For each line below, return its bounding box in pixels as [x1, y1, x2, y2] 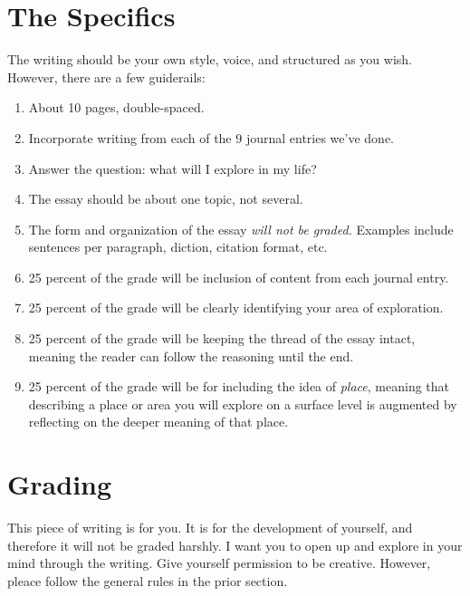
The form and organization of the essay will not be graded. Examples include [28, 219, 454, 238]
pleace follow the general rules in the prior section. [7, 571, 288, 590]
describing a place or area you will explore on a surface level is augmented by [28, 394, 457, 413]
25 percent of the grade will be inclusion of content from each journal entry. [28, 267, 449, 286]
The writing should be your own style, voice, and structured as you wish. [7, 50, 412, 69]
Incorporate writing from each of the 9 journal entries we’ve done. [28, 128, 394, 147]
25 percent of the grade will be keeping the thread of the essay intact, [28, 329, 416, 348]
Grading [7, 466, 112, 503]
